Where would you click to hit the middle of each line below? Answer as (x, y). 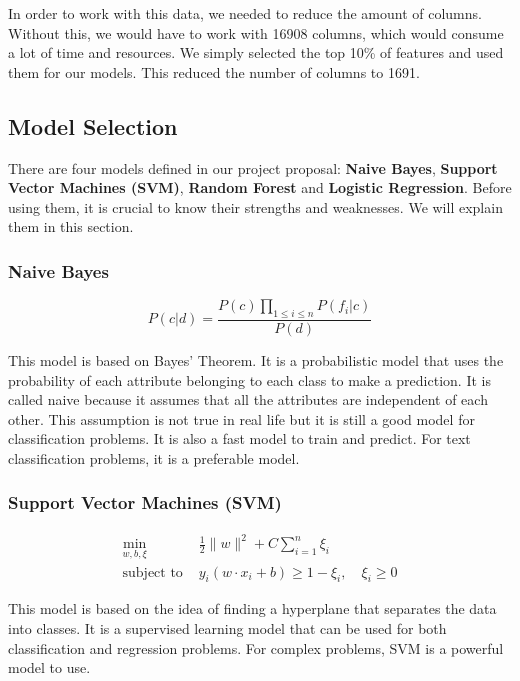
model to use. (49, 667)
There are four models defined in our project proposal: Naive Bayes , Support (253, 167)
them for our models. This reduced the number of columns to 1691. (214, 71)
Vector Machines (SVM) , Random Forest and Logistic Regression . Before (260, 187)
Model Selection (93, 125)
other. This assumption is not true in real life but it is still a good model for (241, 418)
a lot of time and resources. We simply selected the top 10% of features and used (256, 52)
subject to (152, 572)
